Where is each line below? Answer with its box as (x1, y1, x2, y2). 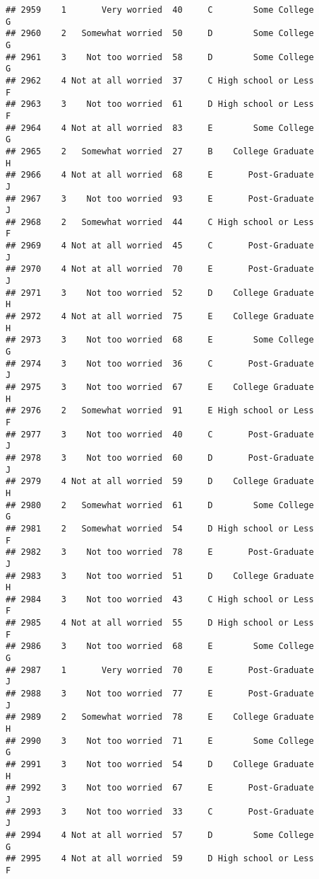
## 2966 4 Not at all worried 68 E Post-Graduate (6, 170, 314, 180)
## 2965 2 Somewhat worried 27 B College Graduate (6, 146, 314, 156)
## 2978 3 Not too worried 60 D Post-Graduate (6, 452, 314, 463)
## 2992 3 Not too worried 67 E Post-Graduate (6, 783, 314, 793)
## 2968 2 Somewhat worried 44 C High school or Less (6, 217, 314, 227)
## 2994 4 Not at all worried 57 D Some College (6, 829, 314, 840)
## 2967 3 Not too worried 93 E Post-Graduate (6, 193, 314, 204)
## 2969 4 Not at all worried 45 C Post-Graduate (6, 241, 314, 251)
